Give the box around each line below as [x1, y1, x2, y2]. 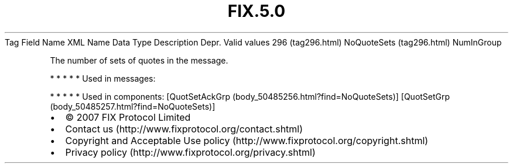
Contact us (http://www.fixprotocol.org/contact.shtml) [65, 123, 303, 135]
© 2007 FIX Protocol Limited [65, 111, 191, 123]
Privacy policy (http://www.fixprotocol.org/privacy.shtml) [65, 146, 316, 158]
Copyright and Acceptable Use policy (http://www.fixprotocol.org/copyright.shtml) [65, 134, 429, 146]
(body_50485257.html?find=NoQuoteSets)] [50, 101, 216, 111]
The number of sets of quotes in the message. [50, 55, 228, 65]
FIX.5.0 [227, 1, 286, 21]
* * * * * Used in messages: [50, 73, 156, 83]
